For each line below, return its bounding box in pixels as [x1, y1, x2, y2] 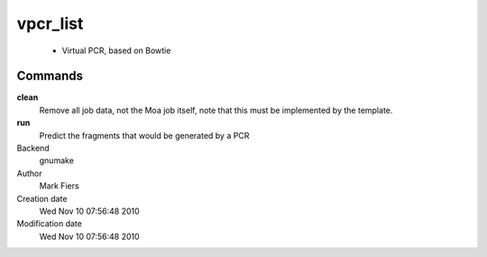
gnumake [39, 155, 74, 166]
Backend [16, 142, 50, 153]
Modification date [16, 218, 83, 229]
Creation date [16, 193, 68, 204]
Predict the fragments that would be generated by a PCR [39, 130, 250, 141]
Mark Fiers [39, 180, 80, 191]
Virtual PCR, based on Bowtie [61, 45, 171, 56]
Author [16, 168, 42, 179]
